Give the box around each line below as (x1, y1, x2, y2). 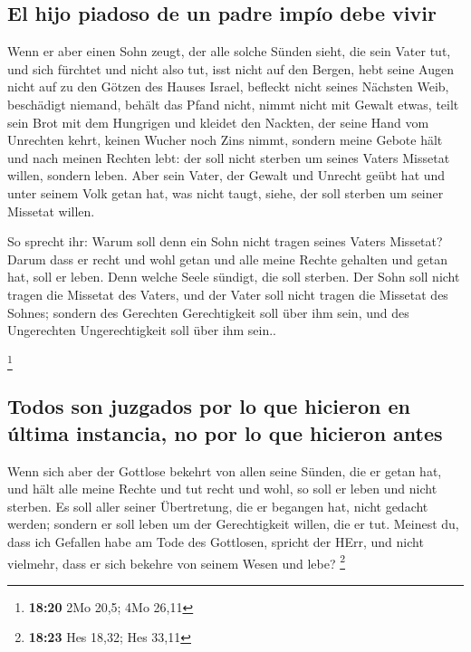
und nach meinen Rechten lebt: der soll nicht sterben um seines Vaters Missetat (7, 148, 450, 167)
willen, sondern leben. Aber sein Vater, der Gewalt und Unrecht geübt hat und (7, 166, 446, 185)
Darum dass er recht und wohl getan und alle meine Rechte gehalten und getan (7, 249, 447, 268)
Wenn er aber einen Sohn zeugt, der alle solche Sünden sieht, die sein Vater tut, (7, 42, 451, 61)
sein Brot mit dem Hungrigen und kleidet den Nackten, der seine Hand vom (7, 112, 429, 131)
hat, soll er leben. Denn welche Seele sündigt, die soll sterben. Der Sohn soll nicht (7, 267, 460, 286)
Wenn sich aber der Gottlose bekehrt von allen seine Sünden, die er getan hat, (7, 461, 442, 480)
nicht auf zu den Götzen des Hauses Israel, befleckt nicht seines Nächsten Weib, (7, 77, 449, 96)
